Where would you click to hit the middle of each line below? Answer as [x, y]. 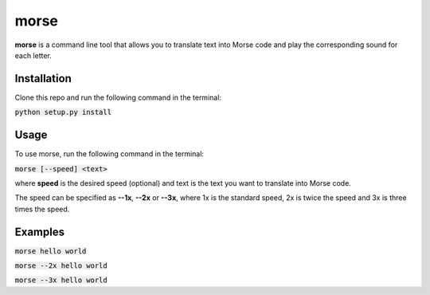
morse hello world [51, 251]
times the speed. [42, 209]
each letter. [33, 55]
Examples [40, 232]
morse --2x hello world [61, 266]
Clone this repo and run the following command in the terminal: [118, 97]
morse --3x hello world [61, 280]
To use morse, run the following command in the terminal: [109, 154]
